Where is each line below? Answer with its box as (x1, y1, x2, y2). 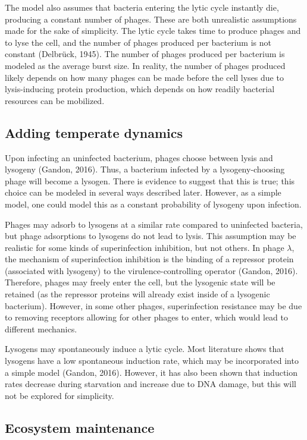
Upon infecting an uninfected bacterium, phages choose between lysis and (5, 151, 273, 164)
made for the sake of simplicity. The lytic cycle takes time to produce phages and (5, 24, 301, 37)
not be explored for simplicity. (5, 389, 114, 401)
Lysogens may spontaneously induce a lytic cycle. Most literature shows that (5, 342, 284, 355)
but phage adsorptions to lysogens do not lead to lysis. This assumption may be (5, 230, 296, 242)
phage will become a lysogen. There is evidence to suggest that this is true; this (5, 174, 295, 187)
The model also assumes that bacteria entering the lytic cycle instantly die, (5, 1, 279, 13)
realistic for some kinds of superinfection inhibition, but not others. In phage (5, 241, 284, 253)
